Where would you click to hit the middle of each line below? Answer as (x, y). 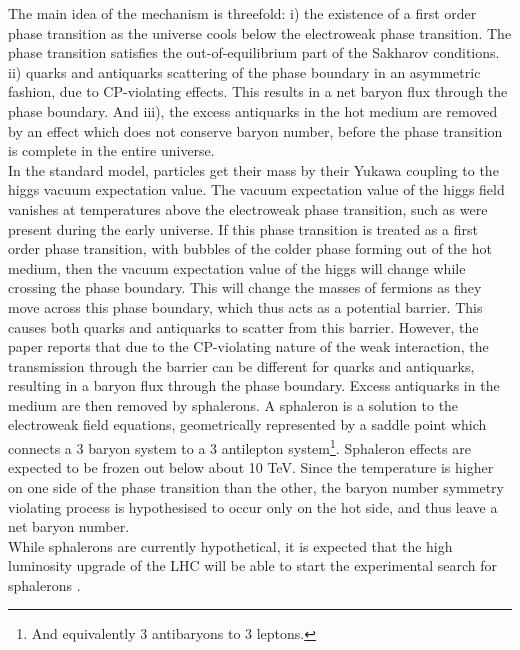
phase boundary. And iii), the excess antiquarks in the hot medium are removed (253, 110)
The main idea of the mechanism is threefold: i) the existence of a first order (242, 13)
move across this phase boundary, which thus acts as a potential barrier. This (245, 306)
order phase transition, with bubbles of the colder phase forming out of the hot (250, 248)
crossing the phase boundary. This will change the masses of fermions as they (245, 287)
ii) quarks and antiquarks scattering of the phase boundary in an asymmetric (244, 71)
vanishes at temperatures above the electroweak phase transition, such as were (248, 208)
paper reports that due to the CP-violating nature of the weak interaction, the (248, 346)
